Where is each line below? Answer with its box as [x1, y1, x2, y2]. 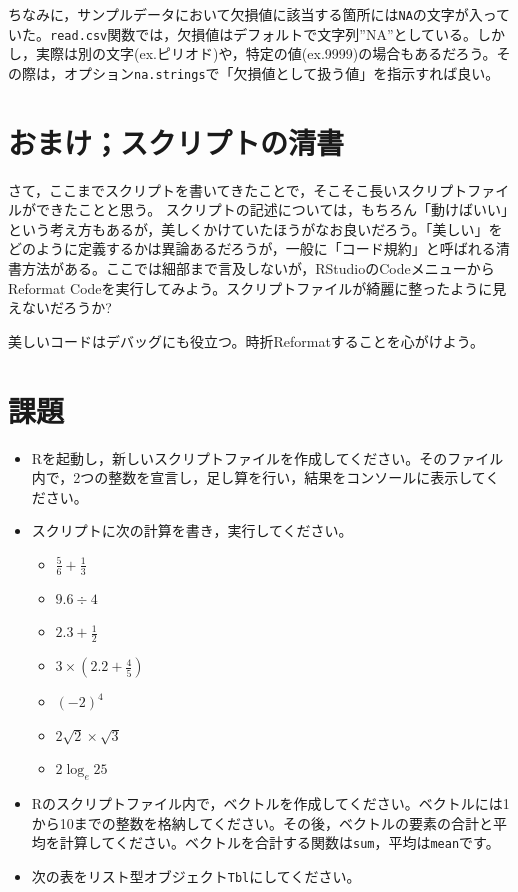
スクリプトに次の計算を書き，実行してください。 [31, 520, 353, 541]
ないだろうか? [21, 297, 112, 318]
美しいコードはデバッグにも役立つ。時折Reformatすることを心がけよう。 [8, 330, 484, 351]
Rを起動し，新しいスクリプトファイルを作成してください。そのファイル [31, 447, 504, 468]
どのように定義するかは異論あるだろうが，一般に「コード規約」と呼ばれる [8, 238, 496, 259]
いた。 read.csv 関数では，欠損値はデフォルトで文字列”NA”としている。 [8, 23, 478, 44]
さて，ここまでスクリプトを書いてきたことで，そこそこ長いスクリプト [8, 179, 468, 200]
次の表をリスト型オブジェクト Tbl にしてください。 [31, 866, 361, 887]
